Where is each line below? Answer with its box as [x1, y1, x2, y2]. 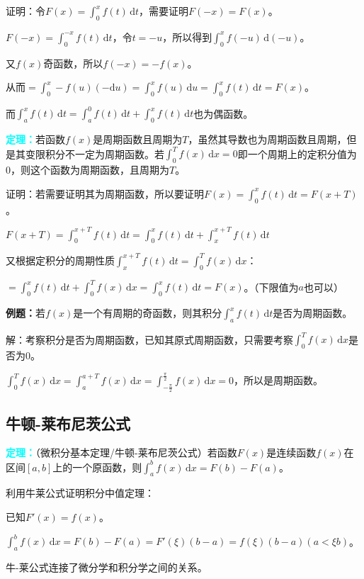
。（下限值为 [244, 279, 299, 294]
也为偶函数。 [193, 106, 254, 120]
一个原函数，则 [72, 459, 142, 474]
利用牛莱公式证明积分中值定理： [6, 485, 154, 500]
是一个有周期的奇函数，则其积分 [73, 305, 222, 320]
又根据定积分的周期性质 [6, 252, 115, 267]
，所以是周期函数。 [234, 373, 324, 388]
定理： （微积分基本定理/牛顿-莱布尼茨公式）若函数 [6, 445, 237, 460]
